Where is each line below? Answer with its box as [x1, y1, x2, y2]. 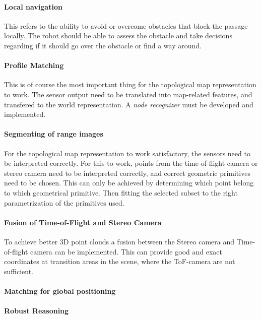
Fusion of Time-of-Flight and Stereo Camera [4, 217, 162, 227]
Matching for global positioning [4, 285, 116, 296]
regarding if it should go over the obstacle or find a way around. [4, 40, 202, 50]
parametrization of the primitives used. [4, 197, 124, 208]
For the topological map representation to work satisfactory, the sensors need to [4, 148, 250, 158]
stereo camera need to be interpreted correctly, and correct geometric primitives [4, 167, 250, 178]
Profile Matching [4, 60, 64, 71]
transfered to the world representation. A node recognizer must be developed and [4, 99, 253, 109]
